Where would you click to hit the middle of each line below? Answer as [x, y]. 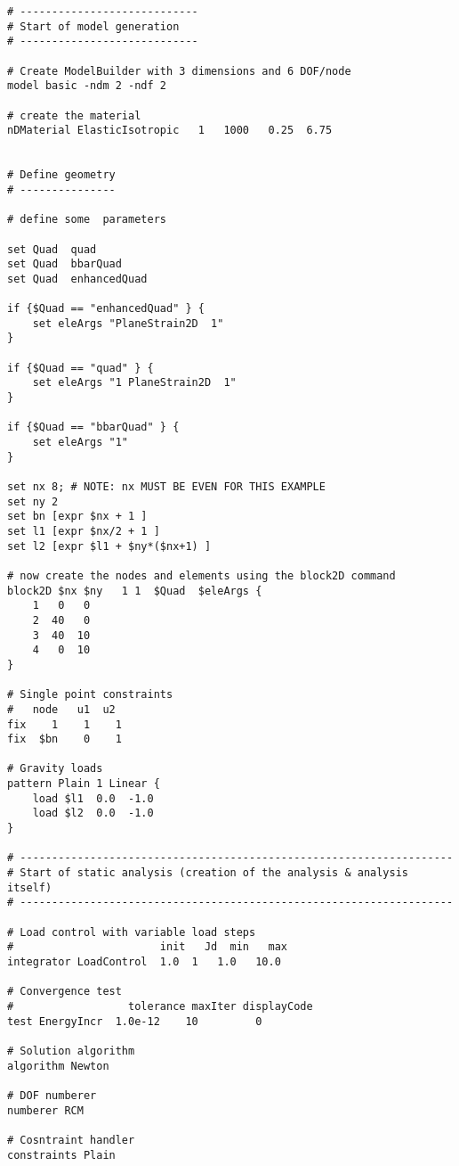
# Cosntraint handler [71, 1140]
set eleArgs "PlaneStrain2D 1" [128, 323]
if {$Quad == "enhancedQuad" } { [106, 309]
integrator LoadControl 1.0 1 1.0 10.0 [144, 962]
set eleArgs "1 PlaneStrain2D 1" [134, 383]
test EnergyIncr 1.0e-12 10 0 [135, 1021]
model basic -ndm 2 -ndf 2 [87, 86]
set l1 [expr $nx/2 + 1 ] [84, 531]
